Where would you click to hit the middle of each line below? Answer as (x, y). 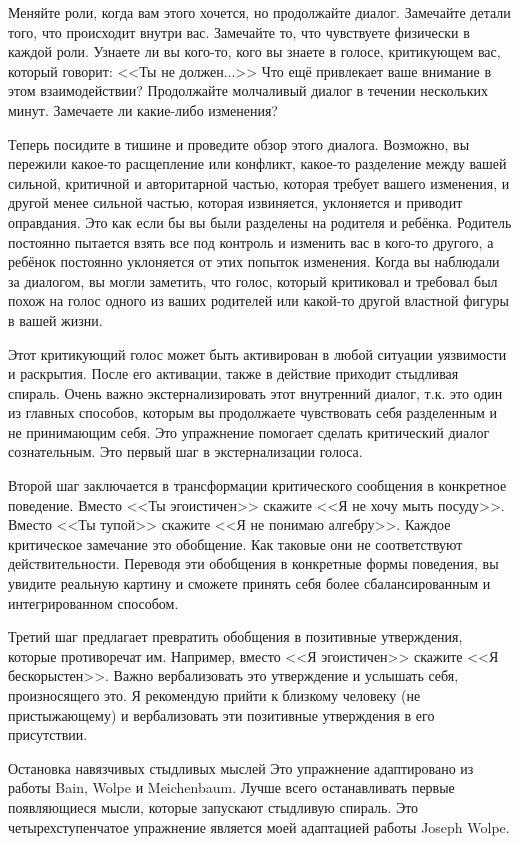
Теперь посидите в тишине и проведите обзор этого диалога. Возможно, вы (239, 143)
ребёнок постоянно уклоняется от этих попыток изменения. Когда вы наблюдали (254, 261)
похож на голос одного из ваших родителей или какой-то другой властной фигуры (258, 300)
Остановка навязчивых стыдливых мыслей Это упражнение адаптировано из (241, 767)
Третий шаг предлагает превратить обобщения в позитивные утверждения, (235, 636)
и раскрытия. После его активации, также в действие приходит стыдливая (233, 373)
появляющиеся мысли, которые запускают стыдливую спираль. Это (213, 806)
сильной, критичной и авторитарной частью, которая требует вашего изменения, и (259, 182)
